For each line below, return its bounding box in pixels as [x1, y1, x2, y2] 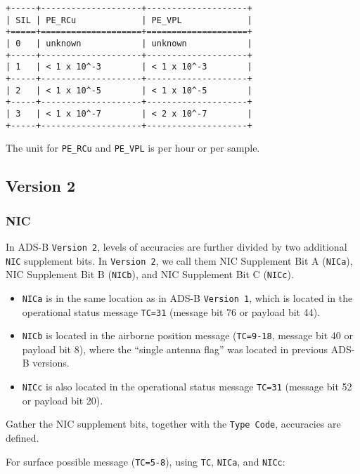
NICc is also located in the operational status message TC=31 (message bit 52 [22, 379, 352, 393]
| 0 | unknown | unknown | [6, 38, 252, 48]
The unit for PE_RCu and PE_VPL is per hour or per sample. [6, 140, 260, 155]
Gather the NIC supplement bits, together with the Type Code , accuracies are [6, 416, 341, 431]
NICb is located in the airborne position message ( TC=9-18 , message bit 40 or [22, 328, 353, 343]
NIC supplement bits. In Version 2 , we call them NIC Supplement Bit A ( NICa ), [6, 253, 353, 268]
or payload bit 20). [22, 393, 103, 407]
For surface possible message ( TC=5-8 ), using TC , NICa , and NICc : [6, 454, 285, 468]
